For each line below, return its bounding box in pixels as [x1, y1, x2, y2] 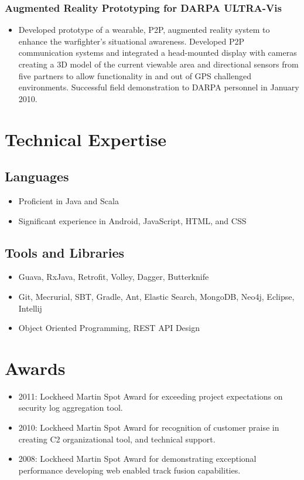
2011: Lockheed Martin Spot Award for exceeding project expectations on [18, 390, 283, 402]
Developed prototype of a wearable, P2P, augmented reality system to [18, 23, 270, 36]
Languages [5, 167, 69, 185]
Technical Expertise [5, 127, 167, 151]
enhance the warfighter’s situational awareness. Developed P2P [18, 35, 245, 47]
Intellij [18, 302, 42, 314]
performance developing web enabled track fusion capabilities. [18, 464, 241, 476]
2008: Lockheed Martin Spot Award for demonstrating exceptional [18, 452, 257, 465]
